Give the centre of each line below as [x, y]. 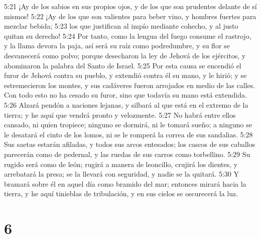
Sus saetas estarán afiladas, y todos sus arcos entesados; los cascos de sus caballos [130, 144]
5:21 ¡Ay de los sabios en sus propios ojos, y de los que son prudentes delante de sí [130, 6]
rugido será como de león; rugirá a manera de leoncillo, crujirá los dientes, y [121, 164]
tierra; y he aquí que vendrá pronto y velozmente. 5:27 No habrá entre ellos [120, 114]
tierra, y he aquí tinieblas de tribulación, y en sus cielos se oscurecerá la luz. [121, 193]
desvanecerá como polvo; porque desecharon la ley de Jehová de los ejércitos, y [125, 55]
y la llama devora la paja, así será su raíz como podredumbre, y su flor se [117, 46]
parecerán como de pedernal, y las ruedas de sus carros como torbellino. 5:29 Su [127, 154]
